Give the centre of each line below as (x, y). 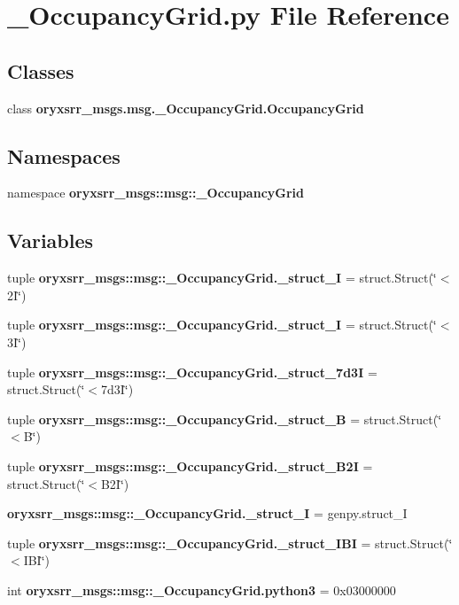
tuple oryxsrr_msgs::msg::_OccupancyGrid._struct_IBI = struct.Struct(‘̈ (230, 543)
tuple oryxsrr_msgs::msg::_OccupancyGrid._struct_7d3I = (192, 372)
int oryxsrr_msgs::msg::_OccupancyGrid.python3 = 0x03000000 (202, 589)
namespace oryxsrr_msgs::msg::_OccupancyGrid (156, 193)
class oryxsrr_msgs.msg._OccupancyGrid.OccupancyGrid (186, 108)
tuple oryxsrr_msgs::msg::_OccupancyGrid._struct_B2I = (190, 465)
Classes (41, 70)
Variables (51, 240)
